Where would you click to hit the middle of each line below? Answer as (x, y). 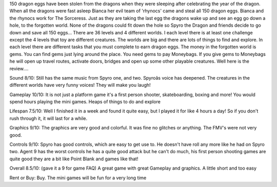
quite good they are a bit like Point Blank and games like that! (74, 159)
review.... (19, 68)
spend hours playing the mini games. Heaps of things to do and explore (85, 102)
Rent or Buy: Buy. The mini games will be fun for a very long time (78, 178)
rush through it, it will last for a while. (48, 118)
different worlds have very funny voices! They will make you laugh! (80, 85)
